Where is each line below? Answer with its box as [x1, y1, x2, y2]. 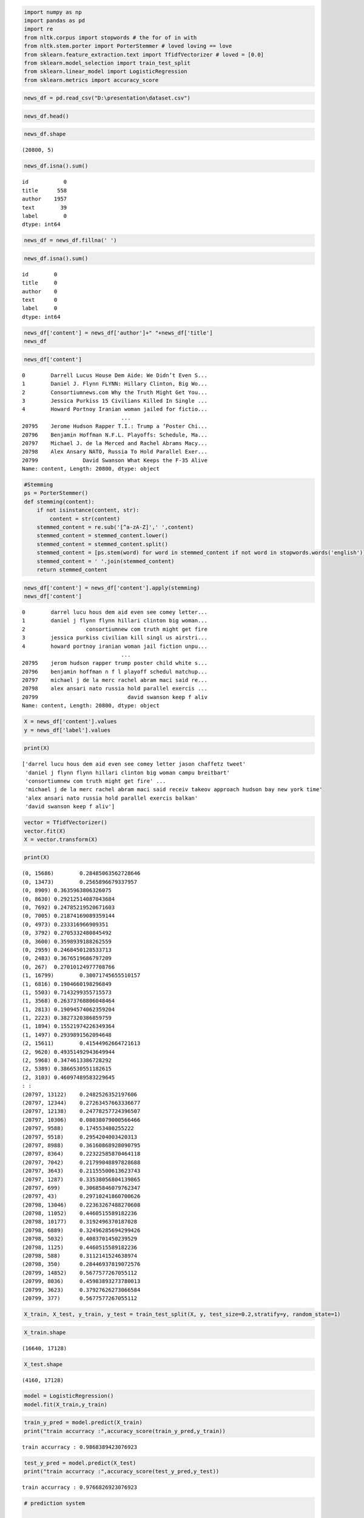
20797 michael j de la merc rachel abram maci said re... [22, 677, 207, 684]
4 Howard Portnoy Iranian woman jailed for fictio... [22, 406, 207, 413]
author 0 [22, 288, 58, 294]
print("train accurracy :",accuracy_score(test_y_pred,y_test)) [24, 1468, 220, 1475]
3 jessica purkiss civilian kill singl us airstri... [22, 635, 207, 641]
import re [24, 26, 53, 33]
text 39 [22, 204, 67, 211]
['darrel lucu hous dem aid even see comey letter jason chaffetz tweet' [22, 761, 246, 768]
